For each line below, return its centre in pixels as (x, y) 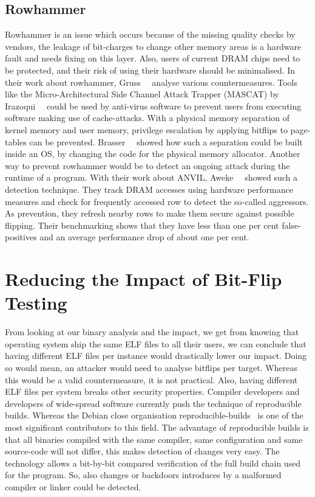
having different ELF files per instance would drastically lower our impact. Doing (156, 356)
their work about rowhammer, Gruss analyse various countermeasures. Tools (151, 82)
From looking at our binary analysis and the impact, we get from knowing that (152, 332)
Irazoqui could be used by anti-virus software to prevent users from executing (153, 106)
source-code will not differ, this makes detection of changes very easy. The (142, 451)
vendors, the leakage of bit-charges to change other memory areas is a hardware (153, 46)
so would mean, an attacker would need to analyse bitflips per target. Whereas (151, 367)
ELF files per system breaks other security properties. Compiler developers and (152, 391)
